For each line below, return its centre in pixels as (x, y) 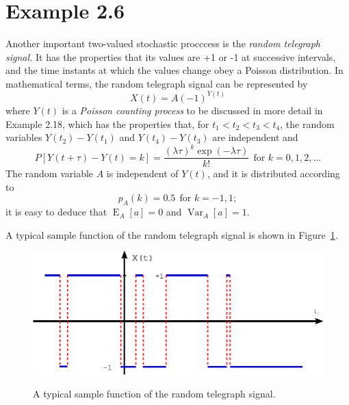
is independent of (142, 173)
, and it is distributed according (273, 173)
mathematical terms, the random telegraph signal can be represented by (157, 83)
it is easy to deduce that (56, 212)
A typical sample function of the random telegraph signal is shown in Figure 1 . (172, 234)
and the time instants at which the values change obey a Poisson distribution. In (174, 70)
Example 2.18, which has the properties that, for (107, 123)
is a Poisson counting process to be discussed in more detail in (192, 110)
